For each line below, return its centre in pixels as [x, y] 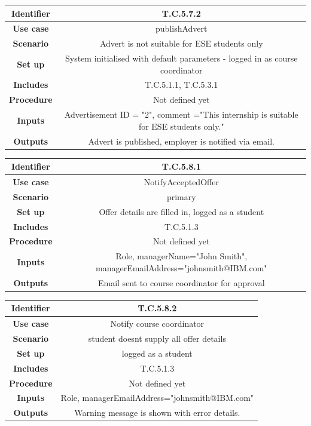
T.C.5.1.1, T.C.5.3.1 [182, 85]
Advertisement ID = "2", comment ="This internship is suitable [181, 114]
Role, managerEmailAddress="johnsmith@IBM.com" [157, 398]
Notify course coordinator [157, 324]
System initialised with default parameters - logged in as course [181, 58]
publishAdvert [182, 28]
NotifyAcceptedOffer [181, 182]
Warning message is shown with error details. [157, 413]
